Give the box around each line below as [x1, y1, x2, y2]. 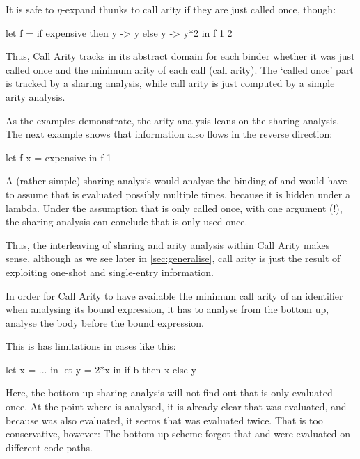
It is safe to [6, 2, 54, 16]
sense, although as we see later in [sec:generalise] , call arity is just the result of [6, 251, 341, 266]
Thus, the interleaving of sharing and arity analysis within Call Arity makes [6, 237, 330, 252]
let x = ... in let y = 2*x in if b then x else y [6, 362, 196, 376]
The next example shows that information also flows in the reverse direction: [6, 127, 333, 141]
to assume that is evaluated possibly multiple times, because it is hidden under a [6, 186, 350, 201]
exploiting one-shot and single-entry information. [6, 264, 214, 279]
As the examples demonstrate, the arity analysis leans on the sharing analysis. [6, 113, 340, 127]
